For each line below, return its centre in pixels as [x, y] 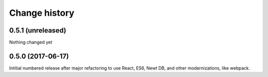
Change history [42, 13]
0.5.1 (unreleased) [38, 30]
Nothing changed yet [31, 42]
